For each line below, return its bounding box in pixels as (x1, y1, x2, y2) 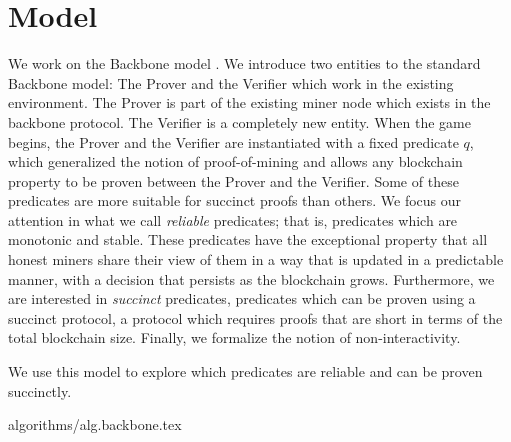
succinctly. (8, 380, 72, 401)
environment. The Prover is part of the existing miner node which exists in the (8, 92, 491, 113)
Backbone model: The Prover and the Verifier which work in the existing (8, 72, 454, 93)
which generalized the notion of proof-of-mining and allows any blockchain (8, 151, 463, 172)
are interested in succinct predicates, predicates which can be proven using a (8, 288, 476, 309)
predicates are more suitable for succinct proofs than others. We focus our (8, 190, 462, 211)
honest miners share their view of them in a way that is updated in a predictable (8, 249, 504, 270)
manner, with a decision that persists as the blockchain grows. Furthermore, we (8, 268, 495, 289)
